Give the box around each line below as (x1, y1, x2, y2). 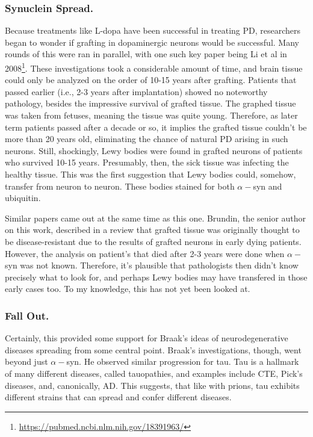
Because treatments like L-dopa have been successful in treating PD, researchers (5, 24, 301, 37)
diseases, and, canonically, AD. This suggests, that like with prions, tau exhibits (5, 379, 300, 391)
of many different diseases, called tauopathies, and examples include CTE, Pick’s (5, 367, 303, 379)
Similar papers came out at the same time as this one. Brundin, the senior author (5, 211, 306, 224)
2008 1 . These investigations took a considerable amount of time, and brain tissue (5, 60, 303, 74)
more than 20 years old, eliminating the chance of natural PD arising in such (5, 132, 288, 145)
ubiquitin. (5, 191, 41, 204)
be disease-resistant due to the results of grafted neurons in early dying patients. (5, 235, 302, 247)
